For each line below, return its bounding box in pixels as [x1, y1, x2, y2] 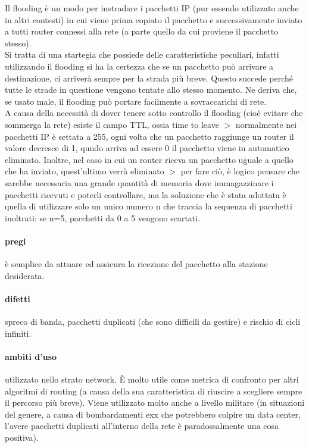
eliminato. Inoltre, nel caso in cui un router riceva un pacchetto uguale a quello [5, 153, 294, 165]
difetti [5, 292, 30, 305]
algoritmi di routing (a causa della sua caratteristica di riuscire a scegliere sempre [5, 384, 302, 397]
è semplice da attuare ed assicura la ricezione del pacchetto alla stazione [5, 258, 268, 270]
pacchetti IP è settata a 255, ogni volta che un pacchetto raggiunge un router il [5, 130, 294, 142]
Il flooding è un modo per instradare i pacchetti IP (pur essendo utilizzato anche [5, 2, 299, 14]
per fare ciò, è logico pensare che [180, 165, 299, 177]
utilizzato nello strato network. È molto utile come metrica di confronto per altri [5, 373, 299, 386]
